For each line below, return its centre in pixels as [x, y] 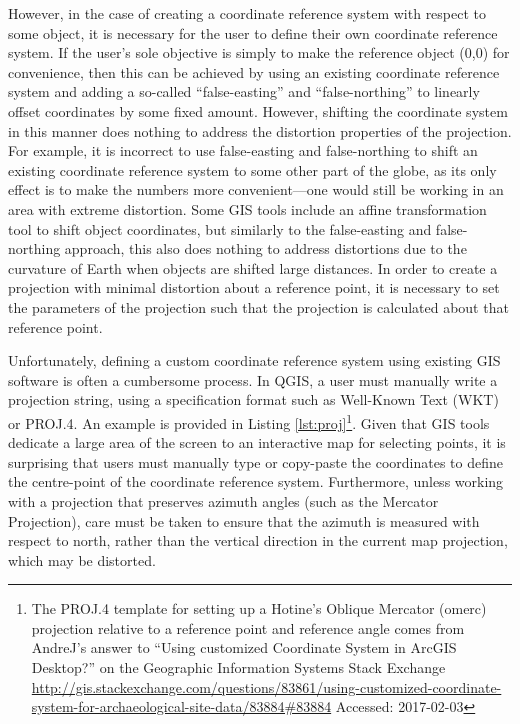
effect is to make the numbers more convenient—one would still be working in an [256, 189]
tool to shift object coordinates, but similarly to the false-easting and [220, 228]
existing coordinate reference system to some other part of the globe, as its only [252, 169]
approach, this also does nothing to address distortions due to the [265, 248]
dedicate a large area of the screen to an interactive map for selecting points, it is [257, 442]
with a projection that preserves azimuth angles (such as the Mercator [223, 500]
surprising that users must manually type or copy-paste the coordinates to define [256, 461]
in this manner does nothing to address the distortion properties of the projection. [260, 130]
